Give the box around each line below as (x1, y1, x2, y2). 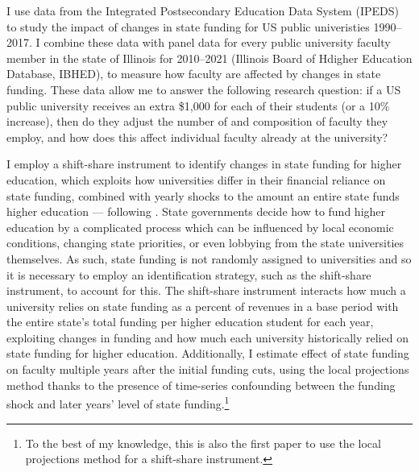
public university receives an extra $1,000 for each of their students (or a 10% (6, 97, 390, 114)
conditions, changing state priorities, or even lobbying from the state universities (6, 234, 404, 251)
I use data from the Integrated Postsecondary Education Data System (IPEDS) (6, 2, 399, 19)
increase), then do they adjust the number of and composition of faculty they (6, 113, 388, 130)
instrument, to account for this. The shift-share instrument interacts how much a (6, 282, 406, 299)
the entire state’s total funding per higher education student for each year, (6, 313, 374, 330)
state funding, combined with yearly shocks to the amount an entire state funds (6, 187, 400, 204)
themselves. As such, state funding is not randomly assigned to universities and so (6, 250, 412, 267)
